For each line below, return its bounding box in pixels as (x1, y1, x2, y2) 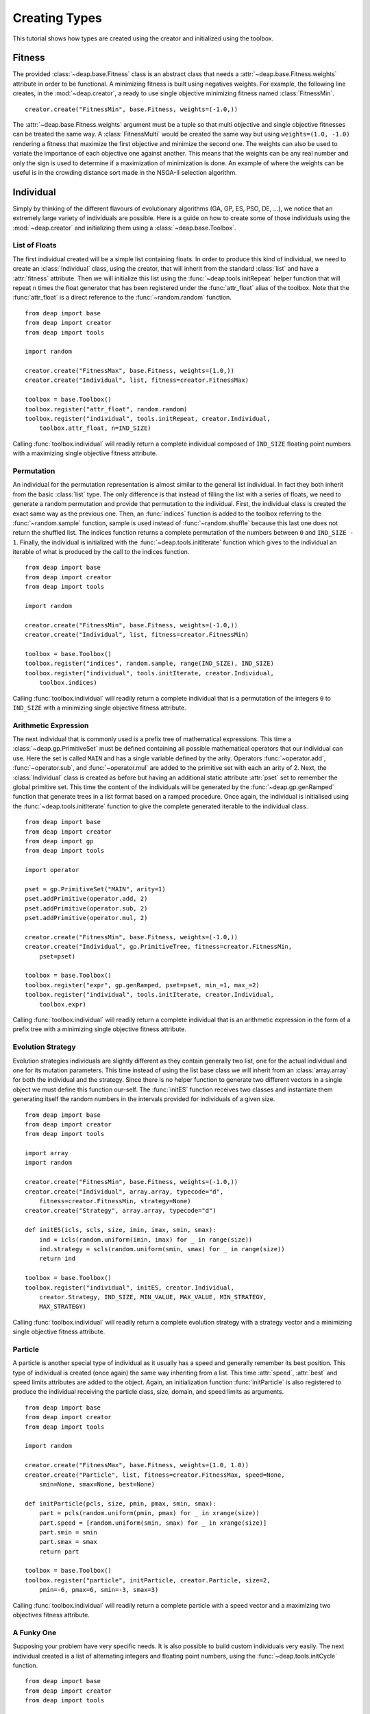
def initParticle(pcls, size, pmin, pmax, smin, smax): (25, 1499, 217, 1508)
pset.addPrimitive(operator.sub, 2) (25, 904, 148, 912)
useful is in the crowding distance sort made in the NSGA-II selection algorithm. (12, 168, 238, 176)
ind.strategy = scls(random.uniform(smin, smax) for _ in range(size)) (38, 1245, 285, 1253)
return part (38, 1547, 79, 1556)
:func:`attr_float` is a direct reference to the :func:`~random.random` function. (12, 293, 232, 302)
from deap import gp (25, 837, 94, 845)
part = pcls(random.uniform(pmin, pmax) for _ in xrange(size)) (38, 1509, 260, 1517)
